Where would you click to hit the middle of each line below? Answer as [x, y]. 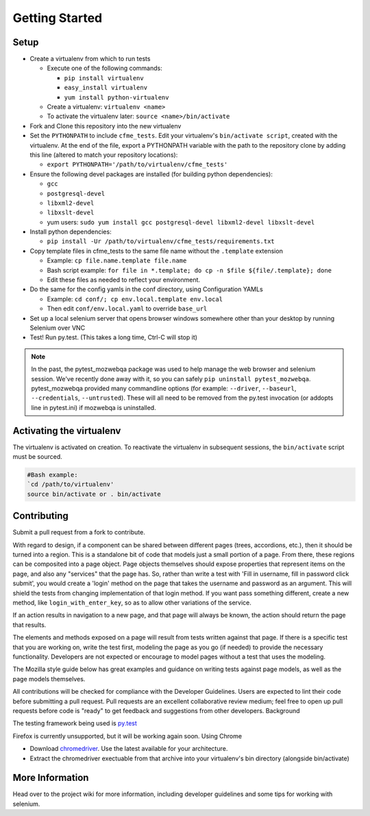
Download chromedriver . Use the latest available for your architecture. [129, 749]
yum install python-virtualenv [116, 97]
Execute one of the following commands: [104, 68]
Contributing [40, 516]
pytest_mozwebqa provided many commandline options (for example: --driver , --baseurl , [164, 388]
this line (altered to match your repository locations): [104, 155]
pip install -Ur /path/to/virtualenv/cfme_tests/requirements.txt [161, 241]
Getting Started [58, 18]
